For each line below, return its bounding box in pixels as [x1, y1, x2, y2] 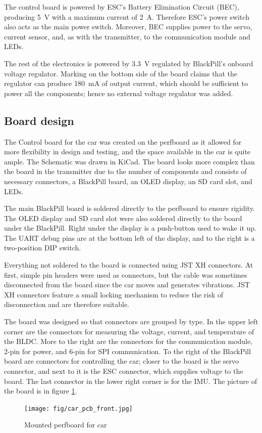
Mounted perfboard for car [24, 419, 107, 430]
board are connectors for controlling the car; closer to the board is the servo [4, 356, 239, 366]
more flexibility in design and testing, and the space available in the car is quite [4, 146, 251, 157]
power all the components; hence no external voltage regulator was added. [4, 88, 233, 98]
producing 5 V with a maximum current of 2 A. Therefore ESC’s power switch [4, 11, 249, 22]
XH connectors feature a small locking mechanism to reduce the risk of [4, 289, 224, 299]
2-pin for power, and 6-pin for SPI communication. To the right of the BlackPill [4, 345, 251, 356]
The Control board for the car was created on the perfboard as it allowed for [4, 136, 242, 147]
